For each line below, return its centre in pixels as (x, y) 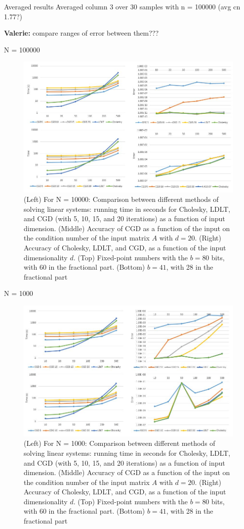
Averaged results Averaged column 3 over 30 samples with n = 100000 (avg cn (122, 6)
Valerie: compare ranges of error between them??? (81, 33)
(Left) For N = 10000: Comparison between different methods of (121, 199)
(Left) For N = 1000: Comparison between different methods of (120, 443)
